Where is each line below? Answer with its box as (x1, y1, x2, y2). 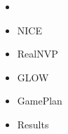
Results (17, 116, 49, 131)
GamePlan (17, 93, 62, 108)
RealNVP (17, 46, 58, 61)
